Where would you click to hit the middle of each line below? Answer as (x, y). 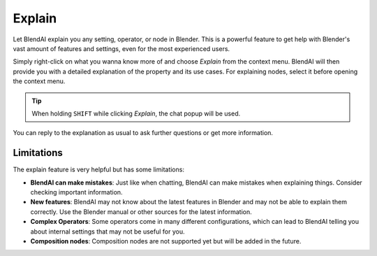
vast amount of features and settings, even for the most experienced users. (121, 48)
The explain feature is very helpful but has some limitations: (99, 170)
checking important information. (76, 192)
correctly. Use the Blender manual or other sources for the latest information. (141, 212)
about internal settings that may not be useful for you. (108, 232)
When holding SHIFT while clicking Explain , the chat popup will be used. (136, 113)
